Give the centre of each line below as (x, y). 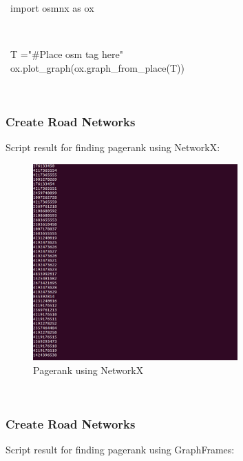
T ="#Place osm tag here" (66, 54)
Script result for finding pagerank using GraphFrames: (120, 449)
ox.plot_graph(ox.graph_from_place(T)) (97, 67)
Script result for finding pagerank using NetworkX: (113, 147)
